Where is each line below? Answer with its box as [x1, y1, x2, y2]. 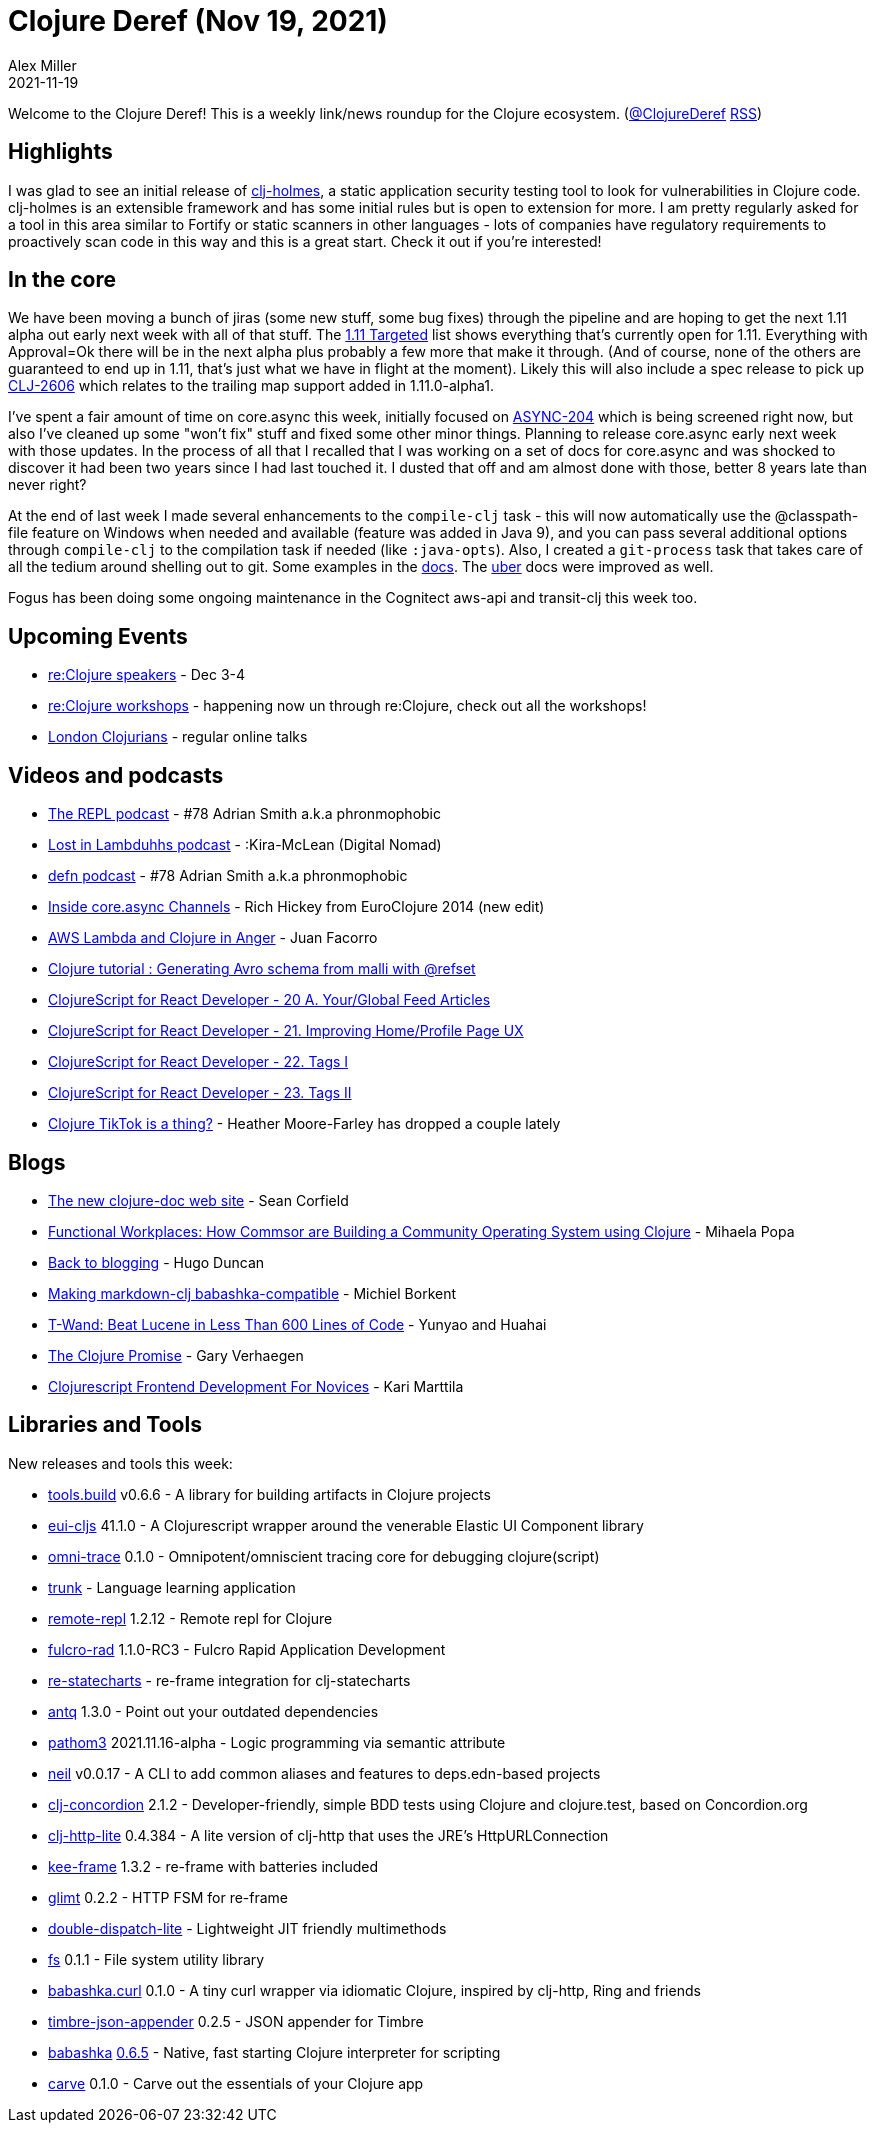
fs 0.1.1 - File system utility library [48, 1950, 265, 1968]
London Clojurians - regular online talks [48, 728, 308, 746]
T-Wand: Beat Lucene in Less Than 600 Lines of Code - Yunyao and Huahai [48, 1315, 547, 1333]
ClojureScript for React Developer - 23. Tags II [48, 1084, 352, 1102]
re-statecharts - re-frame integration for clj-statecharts [48, 1671, 411, 1689]
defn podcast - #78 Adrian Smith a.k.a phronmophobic [48, 867, 408, 885]
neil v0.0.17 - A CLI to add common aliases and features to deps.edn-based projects [48, 1764, 601, 1782]
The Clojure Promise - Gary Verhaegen [48, 1346, 304, 1364]
